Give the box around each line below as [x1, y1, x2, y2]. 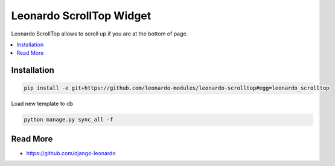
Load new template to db [11, 100, 74, 108]
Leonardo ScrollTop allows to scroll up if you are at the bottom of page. [11, 30, 188, 37]
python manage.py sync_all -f [24, 116, 113, 123]
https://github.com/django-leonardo [26, 149, 116, 156]
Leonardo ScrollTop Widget [11, 9, 152, 22]
